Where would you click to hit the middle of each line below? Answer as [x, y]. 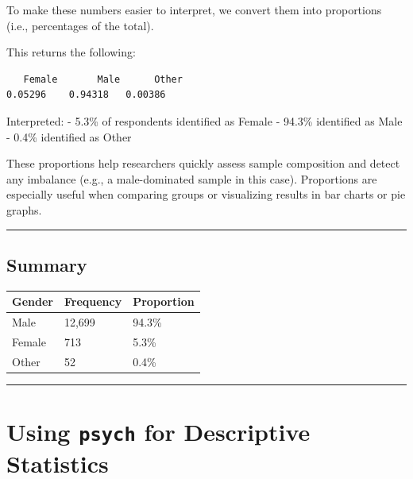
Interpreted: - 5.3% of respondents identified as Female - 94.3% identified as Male [205, 120]
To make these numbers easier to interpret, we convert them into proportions [194, 10]
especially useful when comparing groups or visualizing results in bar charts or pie [206, 194]
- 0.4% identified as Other [69, 136]
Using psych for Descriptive [158, 432]
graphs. [24, 209]
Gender [33, 301]
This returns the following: [71, 52]
